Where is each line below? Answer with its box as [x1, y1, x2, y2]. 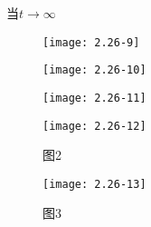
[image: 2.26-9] [42, 35, 140, 49]
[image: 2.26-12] [42, 119, 146, 133]
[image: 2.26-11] [42, 91, 146, 104]
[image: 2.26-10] [42, 64, 146, 77]
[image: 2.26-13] [42, 177, 146, 191]
